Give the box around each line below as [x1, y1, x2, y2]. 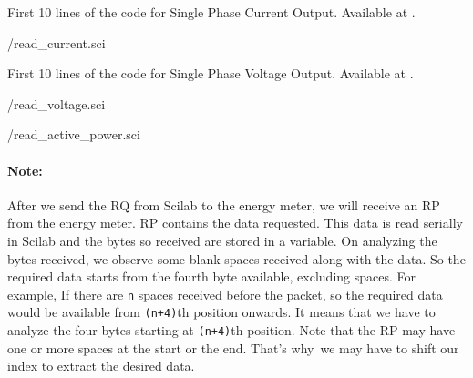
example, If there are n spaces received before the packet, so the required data [7, 284, 443, 303]
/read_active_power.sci [7, 125, 140, 144]
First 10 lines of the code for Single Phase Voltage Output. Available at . [7, 64, 414, 83]
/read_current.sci [7, 33, 106, 52]
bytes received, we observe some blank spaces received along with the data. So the [7, 249, 466, 268]
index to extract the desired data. [7, 356, 195, 375]
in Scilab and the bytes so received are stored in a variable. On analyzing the [7, 230, 437, 250]
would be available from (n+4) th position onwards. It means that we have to [7, 302, 436, 322]
